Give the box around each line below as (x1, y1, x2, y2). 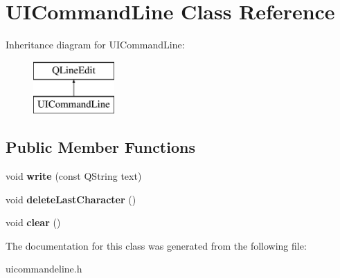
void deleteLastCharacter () (6, 192, 136, 206)
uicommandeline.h (6, 261, 82, 276)
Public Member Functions (6, 136, 195, 158)
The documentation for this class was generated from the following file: (6, 238, 307, 252)
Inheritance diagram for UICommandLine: (6, 37, 185, 52)
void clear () (6, 215, 61, 230)
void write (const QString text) (6, 169, 142, 183)
